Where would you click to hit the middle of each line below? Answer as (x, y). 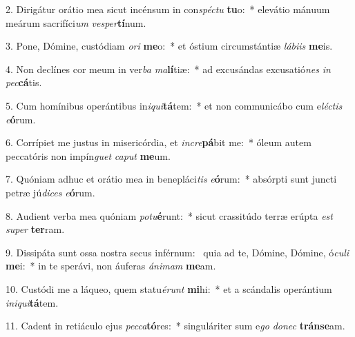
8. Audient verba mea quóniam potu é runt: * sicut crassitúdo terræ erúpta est (169, 215)
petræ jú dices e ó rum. (50, 192)
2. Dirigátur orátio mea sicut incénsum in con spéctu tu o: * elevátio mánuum (168, 9)
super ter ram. (35, 229)
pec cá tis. (24, 82)
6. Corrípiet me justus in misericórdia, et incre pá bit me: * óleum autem (159, 142)
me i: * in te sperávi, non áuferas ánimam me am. (111, 266)
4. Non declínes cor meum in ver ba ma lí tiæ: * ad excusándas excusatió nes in (168, 69)
